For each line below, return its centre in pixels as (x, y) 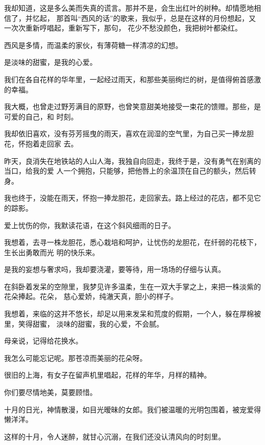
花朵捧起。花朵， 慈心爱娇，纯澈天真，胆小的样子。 (91, 296)
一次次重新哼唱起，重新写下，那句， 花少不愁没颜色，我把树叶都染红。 (123, 28)
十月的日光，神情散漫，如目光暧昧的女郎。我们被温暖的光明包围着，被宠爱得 (132, 409)
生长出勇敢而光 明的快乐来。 (52, 252)
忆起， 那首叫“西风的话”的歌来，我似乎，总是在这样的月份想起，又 (144, 18)
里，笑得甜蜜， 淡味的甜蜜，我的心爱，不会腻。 (84, 323)
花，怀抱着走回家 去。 (41, 143)
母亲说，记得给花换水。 (43, 341)
